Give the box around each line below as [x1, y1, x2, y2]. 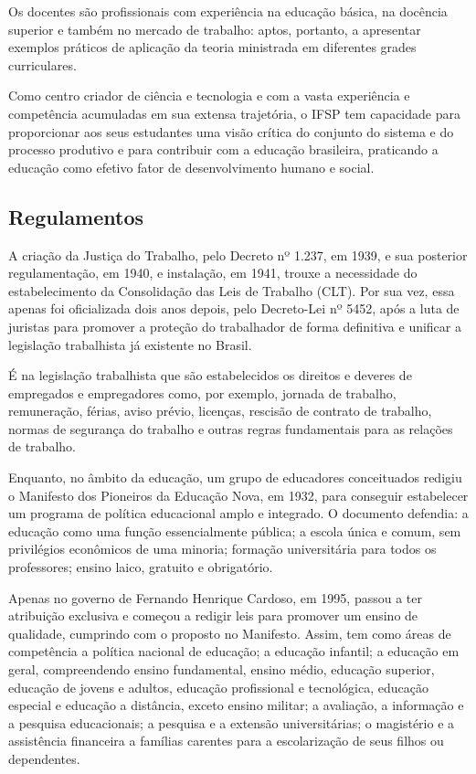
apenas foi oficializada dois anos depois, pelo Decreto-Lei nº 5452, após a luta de [8, 299, 460, 318]
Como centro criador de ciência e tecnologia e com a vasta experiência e [8, 86, 410, 105]
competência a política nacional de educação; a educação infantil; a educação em [8, 641, 460, 661]
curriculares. [8, 55, 77, 74]
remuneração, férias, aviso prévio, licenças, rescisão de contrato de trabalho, [8, 401, 432, 420]
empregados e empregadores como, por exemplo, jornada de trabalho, [8, 383, 397, 402]
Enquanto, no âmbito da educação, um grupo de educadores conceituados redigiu [8, 468, 462, 487]
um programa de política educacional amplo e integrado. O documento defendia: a [8, 504, 469, 523]
